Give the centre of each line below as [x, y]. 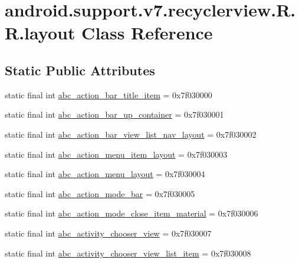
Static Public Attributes [80, 70]
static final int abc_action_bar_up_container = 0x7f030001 [114, 114]
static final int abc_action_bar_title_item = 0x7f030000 [109, 94]
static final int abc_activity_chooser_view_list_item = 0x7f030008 [128, 253]
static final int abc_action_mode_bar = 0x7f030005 [100, 193]
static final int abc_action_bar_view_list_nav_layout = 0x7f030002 [131, 134]
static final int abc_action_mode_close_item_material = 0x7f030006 [132, 213]
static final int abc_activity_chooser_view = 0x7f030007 [108, 233]
